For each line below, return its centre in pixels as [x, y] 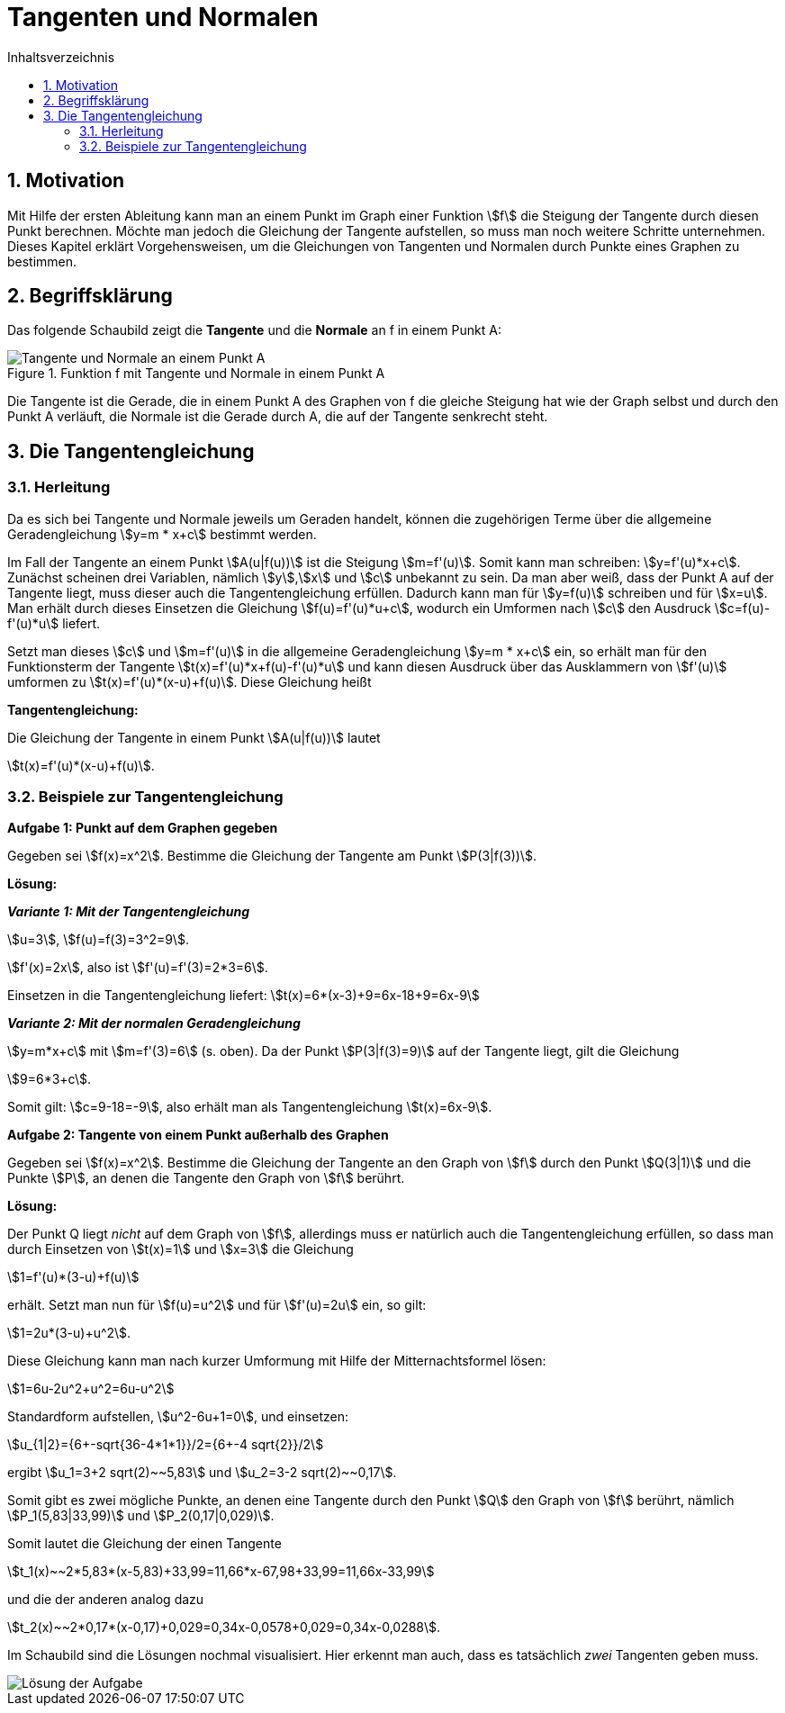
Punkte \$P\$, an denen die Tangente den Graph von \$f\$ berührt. [206, 1178]
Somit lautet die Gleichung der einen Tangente [144, 1544]
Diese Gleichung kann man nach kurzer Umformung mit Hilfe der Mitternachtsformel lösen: [277, 1361]
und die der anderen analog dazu [106, 1600]
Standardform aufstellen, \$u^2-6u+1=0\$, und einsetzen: [178, 1417]
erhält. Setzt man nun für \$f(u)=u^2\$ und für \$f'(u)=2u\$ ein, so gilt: [217, 1305]
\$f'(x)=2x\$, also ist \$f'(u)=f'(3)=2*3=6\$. [138, 968]
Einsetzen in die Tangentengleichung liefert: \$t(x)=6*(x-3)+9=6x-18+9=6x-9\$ [244, 996]
